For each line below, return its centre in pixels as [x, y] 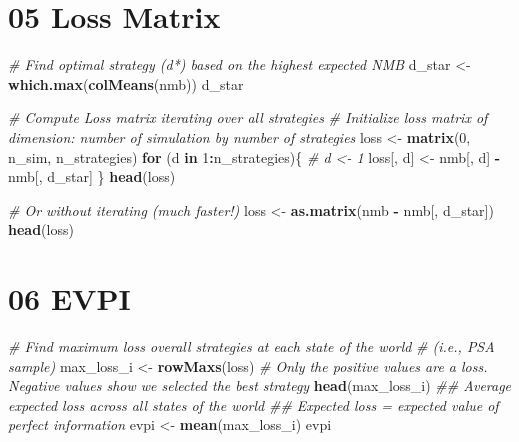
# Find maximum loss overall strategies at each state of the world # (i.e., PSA [251, 346]
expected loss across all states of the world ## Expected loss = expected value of [253, 404]
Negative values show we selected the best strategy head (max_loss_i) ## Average [260, 385]
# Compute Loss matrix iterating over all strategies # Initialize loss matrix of [248, 117]
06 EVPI [69, 298]
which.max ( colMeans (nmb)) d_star [126, 83]
